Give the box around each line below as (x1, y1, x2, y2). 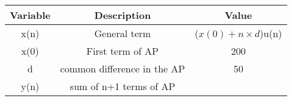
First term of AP (86, 44, 159, 58)
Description (94, 8, 151, 22)
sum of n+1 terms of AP (69, 79, 176, 93)
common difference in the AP (60, 61, 185, 75)
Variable (10, 8, 51, 22)
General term (94, 26, 151, 40)
